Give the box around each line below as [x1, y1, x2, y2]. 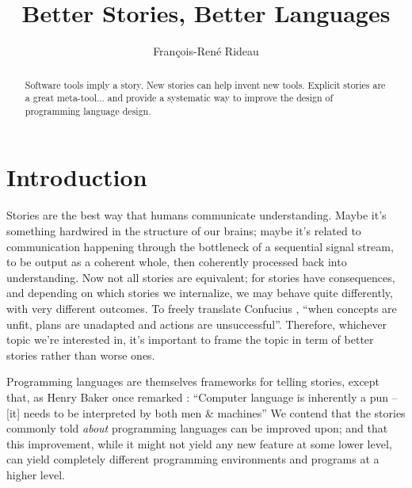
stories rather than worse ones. [6, 346, 155, 363]
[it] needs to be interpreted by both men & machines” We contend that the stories [6, 404, 406, 421]
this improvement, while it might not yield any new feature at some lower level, [6, 435, 392, 452]
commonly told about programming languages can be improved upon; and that [6, 420, 388, 437]
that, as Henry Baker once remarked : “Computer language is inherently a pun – [6, 388, 398, 405]
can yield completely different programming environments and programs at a [6, 451, 380, 467]
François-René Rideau [153, 43, 259, 59]
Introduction [6, 161, 147, 193]
